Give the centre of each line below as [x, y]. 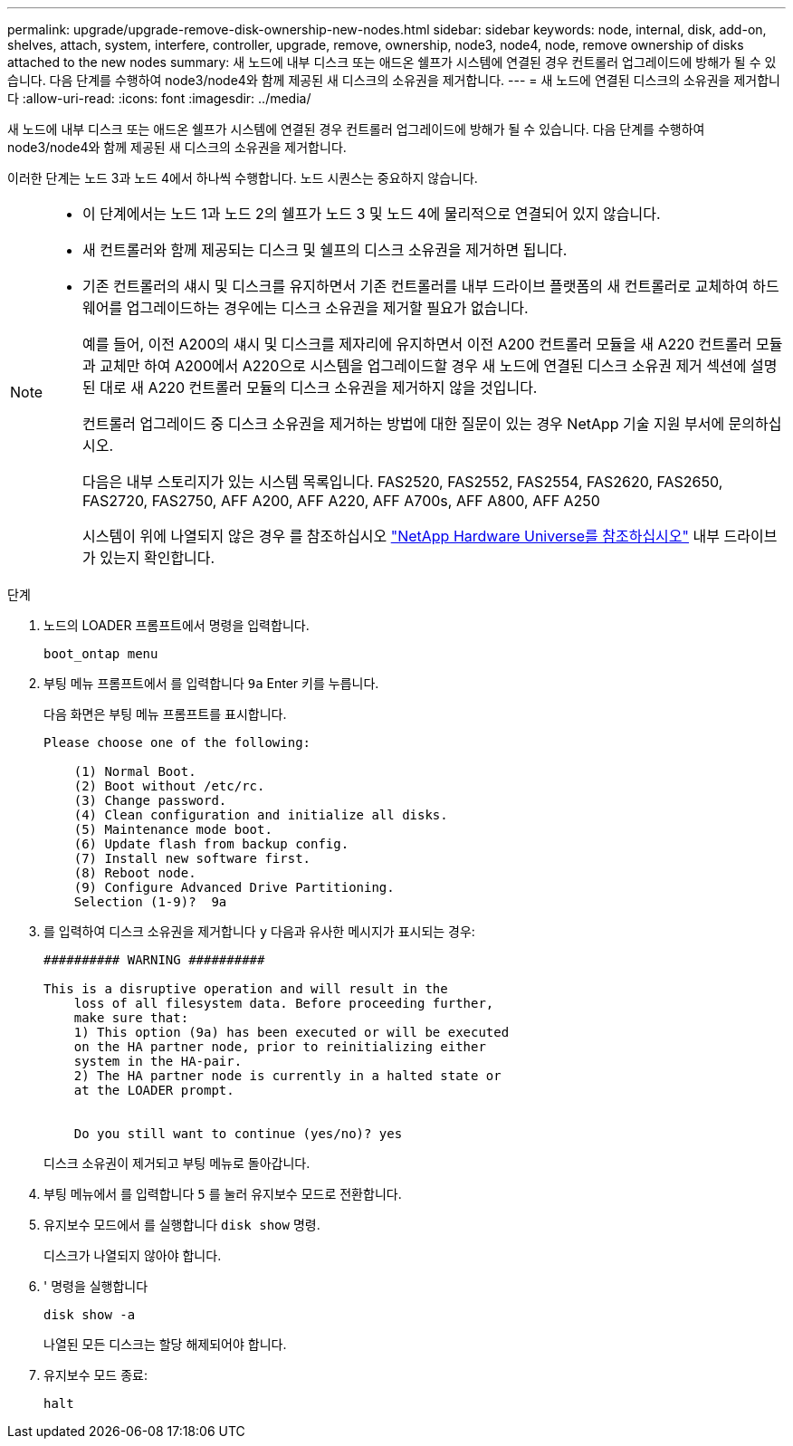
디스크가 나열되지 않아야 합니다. [133, 1255]
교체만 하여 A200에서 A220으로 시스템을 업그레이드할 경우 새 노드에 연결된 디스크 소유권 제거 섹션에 [423, 366]
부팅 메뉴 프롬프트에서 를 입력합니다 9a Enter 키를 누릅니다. [211, 683]
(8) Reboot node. [135, 873]
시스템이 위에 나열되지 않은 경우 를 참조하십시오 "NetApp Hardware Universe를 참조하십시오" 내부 [401, 536]
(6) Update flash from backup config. [211, 844]
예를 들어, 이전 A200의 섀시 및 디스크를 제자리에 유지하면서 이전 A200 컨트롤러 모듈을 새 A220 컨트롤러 [417, 344]
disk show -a [90, 1315]
